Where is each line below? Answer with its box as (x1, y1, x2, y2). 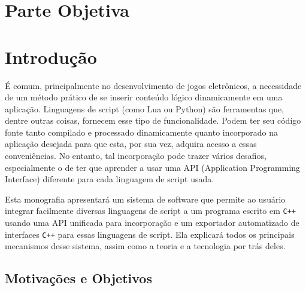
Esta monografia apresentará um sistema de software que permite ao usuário (5, 192, 286, 205)
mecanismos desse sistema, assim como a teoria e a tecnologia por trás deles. (5, 240, 286, 252)
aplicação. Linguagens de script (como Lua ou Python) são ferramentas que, (5, 102, 284, 115)
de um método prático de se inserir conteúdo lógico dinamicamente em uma (5, 91, 283, 103)
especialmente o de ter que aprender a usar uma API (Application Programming (5, 161, 301, 173)
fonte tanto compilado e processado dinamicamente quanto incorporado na (5, 125, 278, 138)
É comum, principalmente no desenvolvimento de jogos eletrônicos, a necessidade (5, 79, 302, 91)
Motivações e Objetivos (5, 269, 152, 287)
